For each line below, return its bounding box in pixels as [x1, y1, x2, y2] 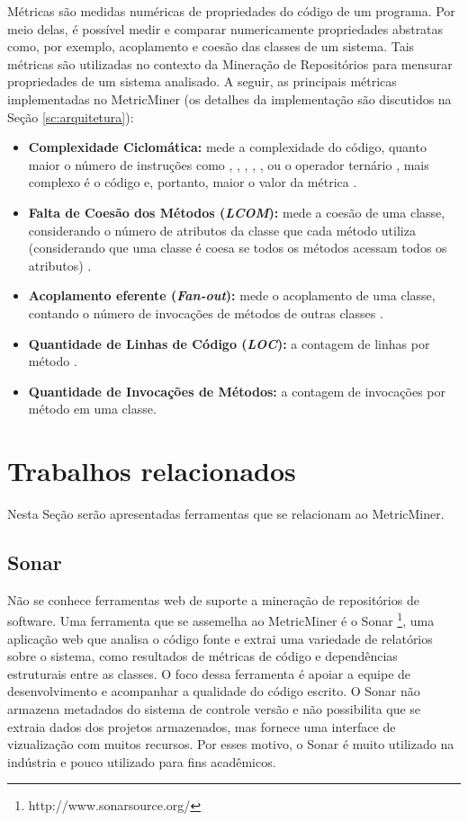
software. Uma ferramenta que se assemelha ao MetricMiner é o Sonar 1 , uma [7, 609, 435, 630]
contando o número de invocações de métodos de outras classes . [28, 303, 383, 322]
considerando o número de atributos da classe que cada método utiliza [28, 220, 416, 239]
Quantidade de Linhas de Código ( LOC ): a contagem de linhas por [28, 334, 430, 352]
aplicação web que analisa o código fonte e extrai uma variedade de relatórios [7, 629, 433, 647]
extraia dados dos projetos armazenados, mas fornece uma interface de [7, 717, 396, 736]
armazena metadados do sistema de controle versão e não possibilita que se [7, 700, 421, 718]
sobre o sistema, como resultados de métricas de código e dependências [7, 647, 398, 665]
